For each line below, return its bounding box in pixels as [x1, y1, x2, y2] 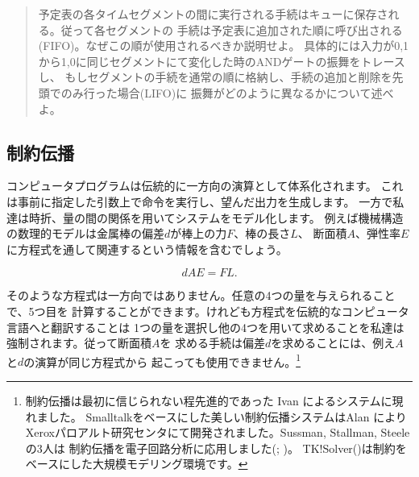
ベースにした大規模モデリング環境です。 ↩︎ [25, 455, 248, 472]
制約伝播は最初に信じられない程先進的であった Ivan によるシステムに [25, 392, 392, 409]
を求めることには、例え [271, 334, 396, 351]
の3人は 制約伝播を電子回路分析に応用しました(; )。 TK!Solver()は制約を [25, 439, 407, 456]
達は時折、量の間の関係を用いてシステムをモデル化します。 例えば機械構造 [6, 209, 404, 226]
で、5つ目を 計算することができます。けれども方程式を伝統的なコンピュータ [6, 302, 409, 319]
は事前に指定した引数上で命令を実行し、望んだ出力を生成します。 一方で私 [6, 193, 404, 209]
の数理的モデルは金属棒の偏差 [6, 225, 164, 242]
